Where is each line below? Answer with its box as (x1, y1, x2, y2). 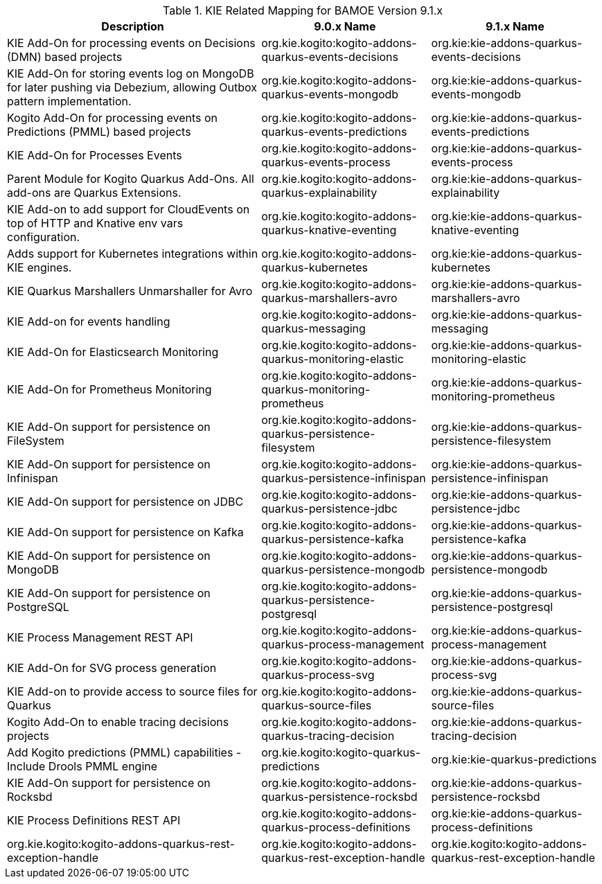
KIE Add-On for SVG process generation (7, 661, 217, 675)
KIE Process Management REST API (7, 630, 193, 644)
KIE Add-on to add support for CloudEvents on (7, 202, 250, 216)
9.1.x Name (485, 19, 545, 33)
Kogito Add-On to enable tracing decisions (7, 715, 229, 729)
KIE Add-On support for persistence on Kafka (7, 525, 244, 539)
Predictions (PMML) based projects (7, 125, 191, 139)
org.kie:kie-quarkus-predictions (431, 752, 597, 766)
